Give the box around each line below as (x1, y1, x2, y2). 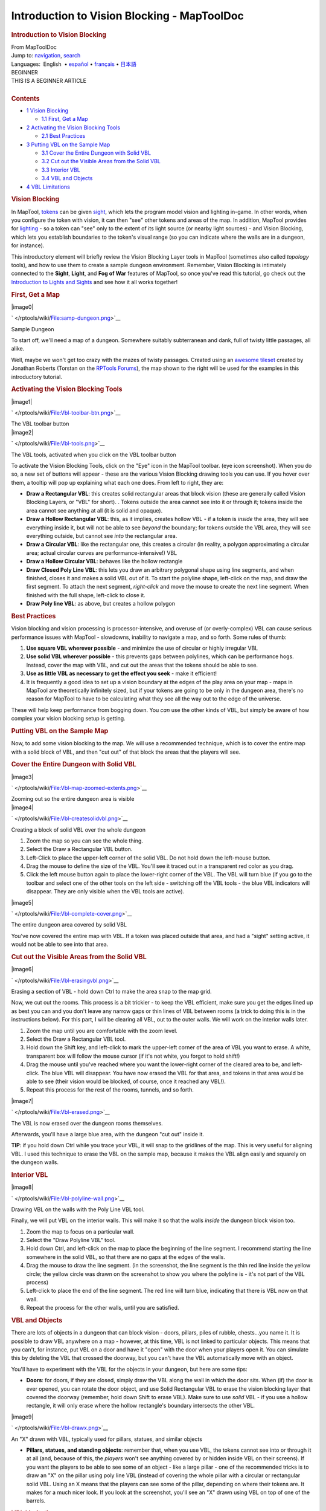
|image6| (11, 966, 34, 973)
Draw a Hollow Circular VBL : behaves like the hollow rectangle (26, 558, 183, 565)
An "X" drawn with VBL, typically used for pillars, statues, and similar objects (11, 1435, 202, 1443)
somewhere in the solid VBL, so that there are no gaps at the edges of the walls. (26, 1253, 226, 1260)
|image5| (11, 899, 33, 906)
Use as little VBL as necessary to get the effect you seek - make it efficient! (26, 670, 217, 677)
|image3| (11, 773, 34, 780)
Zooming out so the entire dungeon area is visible (11, 795, 135, 803)
